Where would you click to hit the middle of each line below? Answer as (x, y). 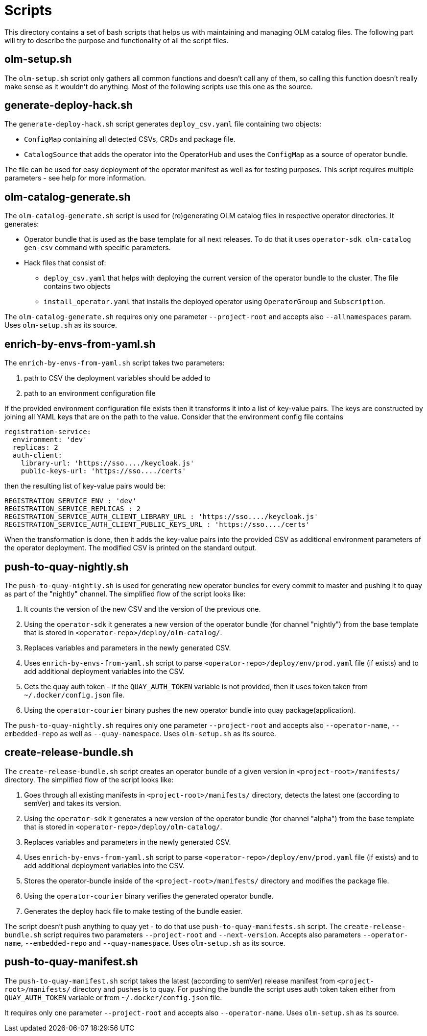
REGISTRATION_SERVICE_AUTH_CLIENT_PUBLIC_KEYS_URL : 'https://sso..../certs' (157, 525)
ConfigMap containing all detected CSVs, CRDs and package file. (130, 139)
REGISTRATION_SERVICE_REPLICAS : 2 (73, 509)
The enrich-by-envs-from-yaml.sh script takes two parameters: (115, 363)
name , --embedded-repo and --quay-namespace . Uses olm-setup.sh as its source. (145, 943)
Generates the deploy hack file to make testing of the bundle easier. (133, 911)
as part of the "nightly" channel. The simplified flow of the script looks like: (125, 594)
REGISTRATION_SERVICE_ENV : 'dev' (71, 501)
